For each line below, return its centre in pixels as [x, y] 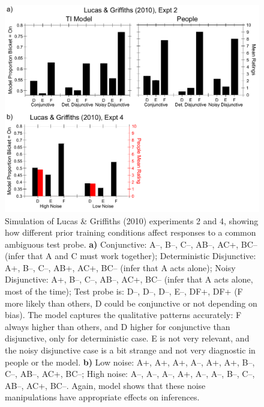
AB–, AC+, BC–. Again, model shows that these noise [105, 385]
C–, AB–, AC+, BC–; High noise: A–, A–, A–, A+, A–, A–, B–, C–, [130, 374]
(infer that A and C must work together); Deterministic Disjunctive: [130, 256]
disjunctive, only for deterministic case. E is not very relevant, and [127, 338]
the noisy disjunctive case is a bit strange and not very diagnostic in [130, 350]
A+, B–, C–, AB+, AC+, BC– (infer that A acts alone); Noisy [120, 267]
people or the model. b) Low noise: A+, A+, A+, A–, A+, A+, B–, [130, 362]
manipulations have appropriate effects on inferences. [102, 397]
